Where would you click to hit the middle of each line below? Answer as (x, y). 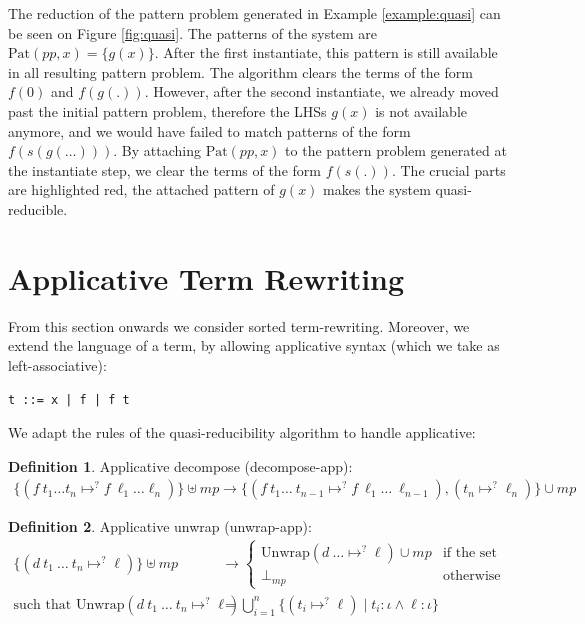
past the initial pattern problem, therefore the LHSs (167, 110)
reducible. (38, 208)
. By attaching (157, 150)
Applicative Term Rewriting (206, 277)
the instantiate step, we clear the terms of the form (164, 169)
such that (42, 604)
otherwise (471, 576)
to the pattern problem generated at (396, 150)
